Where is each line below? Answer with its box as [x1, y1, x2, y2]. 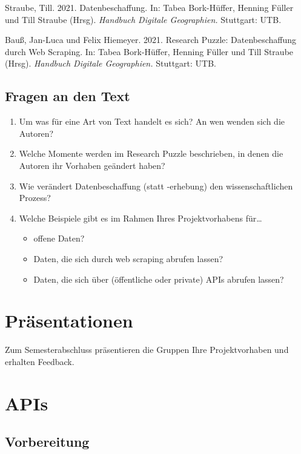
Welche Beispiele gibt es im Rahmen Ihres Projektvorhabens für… [19, 211, 262, 224]
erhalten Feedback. [5, 355, 74, 367]
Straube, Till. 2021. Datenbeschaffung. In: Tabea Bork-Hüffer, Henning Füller [5, 1, 294, 13]
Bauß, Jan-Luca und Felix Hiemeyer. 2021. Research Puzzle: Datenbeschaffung [5, 33, 297, 46]
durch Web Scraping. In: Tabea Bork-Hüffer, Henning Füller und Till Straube [5, 45, 294, 58]
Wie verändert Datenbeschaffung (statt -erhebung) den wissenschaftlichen [19, 179, 293, 192]
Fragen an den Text [5, 87, 130, 105]
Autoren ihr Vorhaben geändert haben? [19, 159, 165, 171]
